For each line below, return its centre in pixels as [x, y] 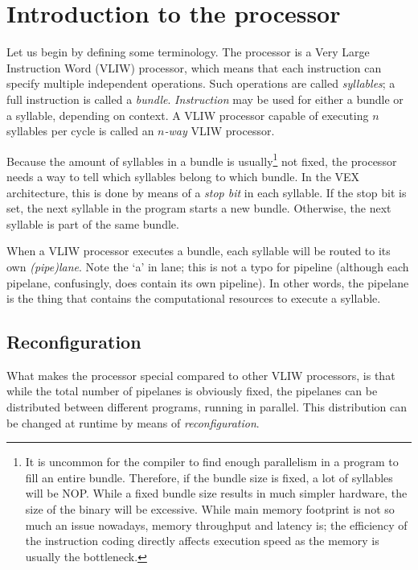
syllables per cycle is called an [80, 131]
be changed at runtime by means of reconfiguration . [133, 422]
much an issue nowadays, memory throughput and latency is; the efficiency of [216, 525]
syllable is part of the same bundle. [93, 223]
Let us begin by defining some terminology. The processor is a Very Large [188, 52]
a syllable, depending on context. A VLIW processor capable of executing [188, 115]
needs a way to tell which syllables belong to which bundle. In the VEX [183, 176]
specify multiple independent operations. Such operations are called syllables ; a [201, 83]
